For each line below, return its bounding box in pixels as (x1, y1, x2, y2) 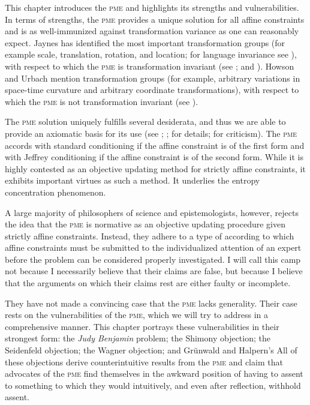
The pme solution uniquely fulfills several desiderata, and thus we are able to (5, 115, 286, 128)
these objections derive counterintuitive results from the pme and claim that (5, 355, 283, 368)
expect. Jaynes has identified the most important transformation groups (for (5, 36, 285, 49)
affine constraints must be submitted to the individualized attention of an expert (5, 241, 302, 254)
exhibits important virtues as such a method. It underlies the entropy (5, 174, 260, 187)
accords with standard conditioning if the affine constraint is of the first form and (5, 139, 305, 151)
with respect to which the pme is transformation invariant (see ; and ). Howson (5, 59, 294, 72)
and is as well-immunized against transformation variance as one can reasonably (5, 25, 299, 37)
